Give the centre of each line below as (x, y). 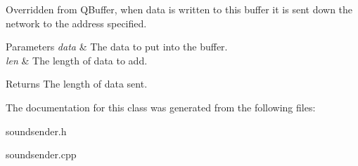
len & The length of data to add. (77, 60)
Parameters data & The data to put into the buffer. (117, 47)
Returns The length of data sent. (77, 84)
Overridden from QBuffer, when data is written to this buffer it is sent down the (179, 9)
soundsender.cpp (41, 154)
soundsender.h (36, 131)
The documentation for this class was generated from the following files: (161, 107)
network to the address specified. (76, 23)
